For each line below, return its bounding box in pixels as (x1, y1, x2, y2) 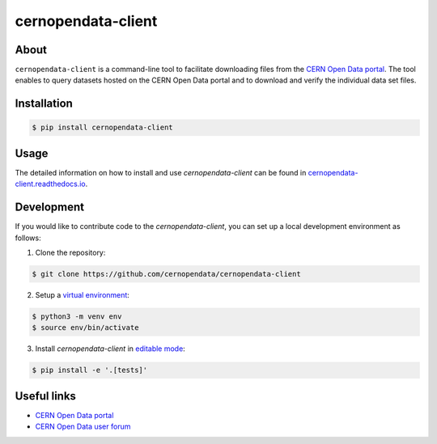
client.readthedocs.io (15, 179, 86, 189)
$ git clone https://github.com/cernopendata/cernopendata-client (32, 269, 301, 279)
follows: (15, 233, 41, 243)
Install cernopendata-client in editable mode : (35, 344, 185, 353)
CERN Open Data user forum (35, 421, 131, 432)
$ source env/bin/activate (32, 323, 139, 332)
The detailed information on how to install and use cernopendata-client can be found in (15, 167, 307, 177)
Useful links (15, 389, 77, 403)
